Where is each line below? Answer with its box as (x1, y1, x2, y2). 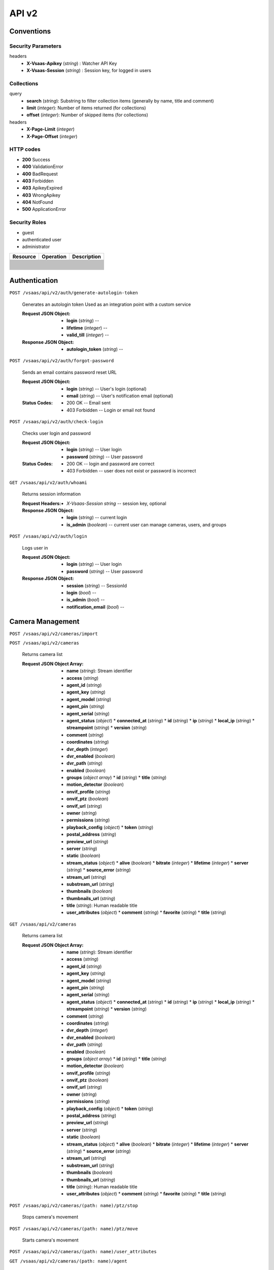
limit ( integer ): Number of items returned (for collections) (26, 105, 147, 111)
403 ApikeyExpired (22, 185, 63, 191)
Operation (41, 253, 67, 260)
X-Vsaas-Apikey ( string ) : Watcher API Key (26, 60, 117, 66)
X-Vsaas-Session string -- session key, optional (66, 500, 167, 506)
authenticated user (22, 236, 62, 242)
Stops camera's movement (22, 1214, 79, 1220)
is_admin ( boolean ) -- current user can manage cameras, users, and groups (66, 521, 227, 528)
